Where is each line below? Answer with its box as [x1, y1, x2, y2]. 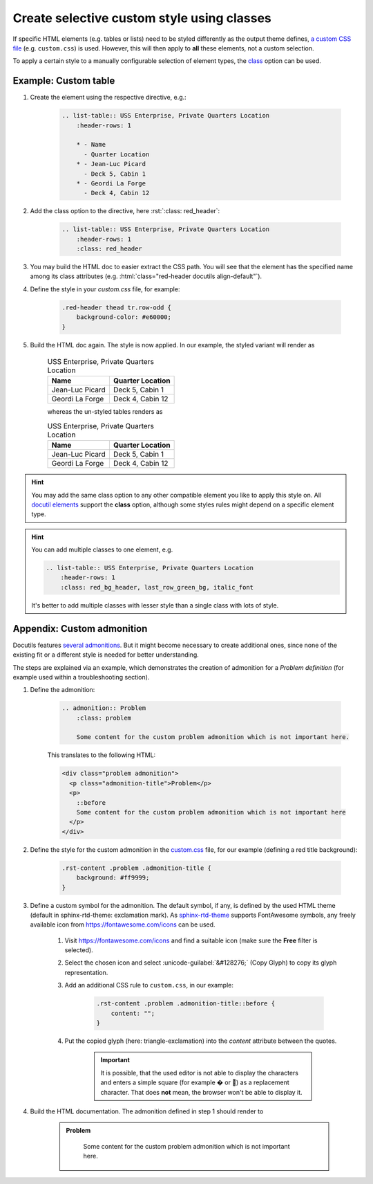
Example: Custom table [12, 75, 115, 86]
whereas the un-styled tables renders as [47, 408, 163, 416]
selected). [64, 946, 93, 954]
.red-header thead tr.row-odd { [61, 303, 172, 311]
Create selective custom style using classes [12, 10, 272, 26]
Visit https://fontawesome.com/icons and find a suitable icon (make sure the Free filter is [64, 936, 318, 945]
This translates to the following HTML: [47, 751, 156, 759]
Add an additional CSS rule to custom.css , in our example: [64, 981, 234, 990]
